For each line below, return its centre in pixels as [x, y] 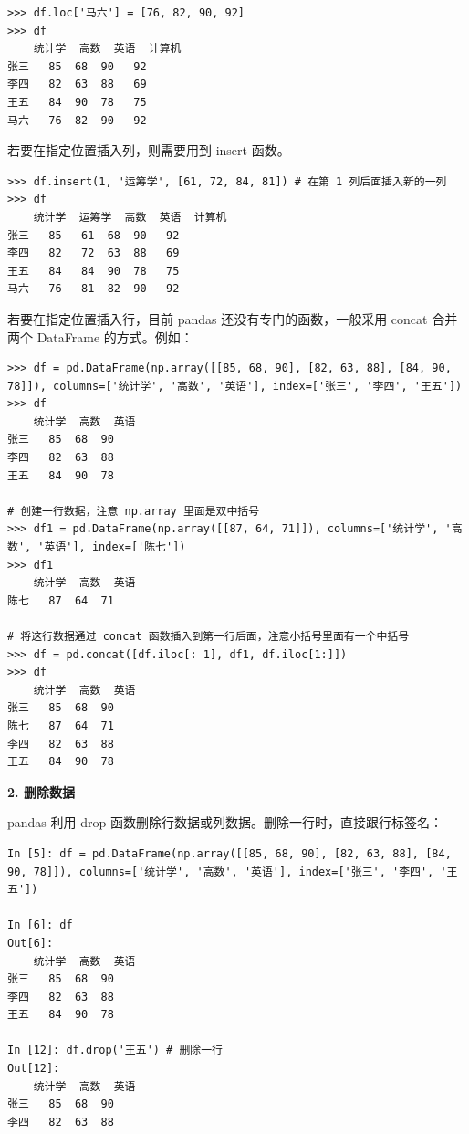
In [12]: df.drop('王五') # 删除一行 [115, 1050]
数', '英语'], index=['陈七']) [97, 547]
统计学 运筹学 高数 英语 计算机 [130, 217]
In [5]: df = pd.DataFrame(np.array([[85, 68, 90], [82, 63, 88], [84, [229, 853]
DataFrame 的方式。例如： [115, 336]
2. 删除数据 [41, 791]
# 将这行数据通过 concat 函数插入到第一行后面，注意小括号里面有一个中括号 [208, 636]
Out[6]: [31, 943]
